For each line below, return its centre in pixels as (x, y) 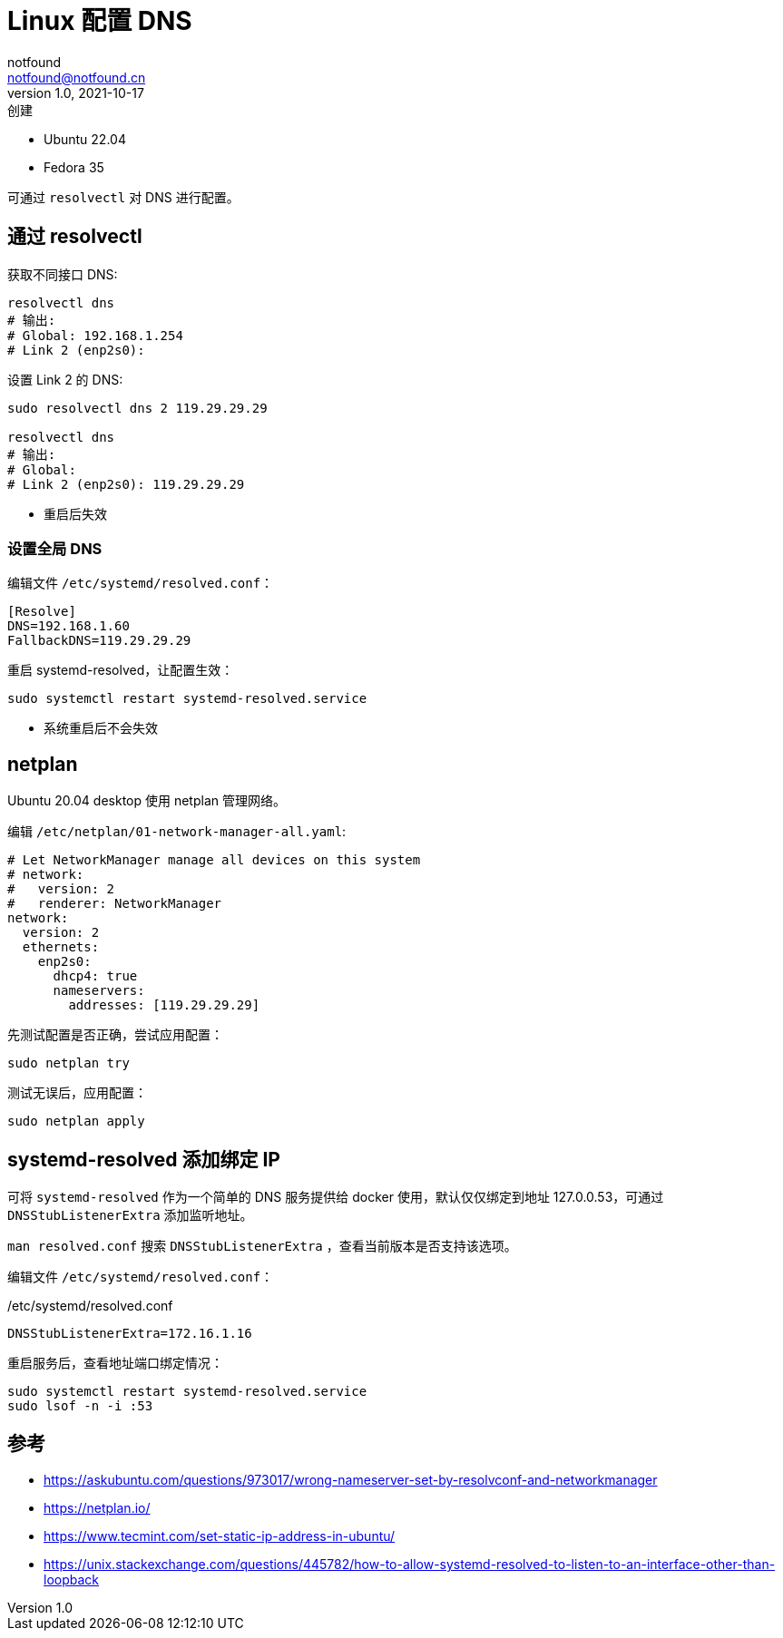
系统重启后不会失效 (101, 728)
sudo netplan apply (76, 1121)
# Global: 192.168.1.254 (95, 335)
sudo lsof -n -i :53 (80, 1406)
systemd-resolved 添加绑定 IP (144, 1159)
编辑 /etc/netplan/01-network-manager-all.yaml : (177, 832)
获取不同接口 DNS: (63, 274)
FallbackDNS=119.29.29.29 (99, 641)
